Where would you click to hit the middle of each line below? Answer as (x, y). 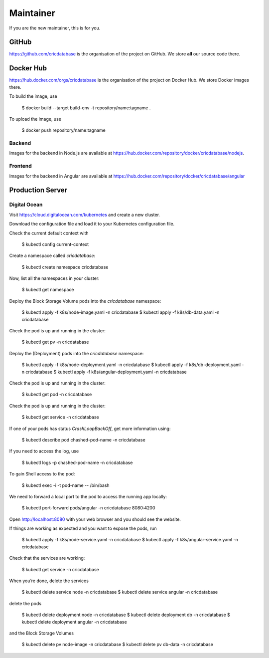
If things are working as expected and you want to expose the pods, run (83, 528)
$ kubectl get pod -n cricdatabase (57, 395)
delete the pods (25, 603)
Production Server (38, 190)
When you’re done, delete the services (49, 581)
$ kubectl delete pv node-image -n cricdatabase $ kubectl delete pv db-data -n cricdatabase (118, 645)
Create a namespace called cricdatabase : (52, 256)
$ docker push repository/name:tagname (64, 130)
